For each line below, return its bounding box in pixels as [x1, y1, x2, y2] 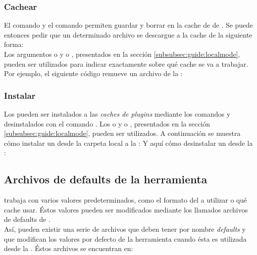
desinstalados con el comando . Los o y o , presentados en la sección [4, 118, 210, 128]
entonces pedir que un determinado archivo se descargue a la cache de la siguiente [4, 29, 253, 40]
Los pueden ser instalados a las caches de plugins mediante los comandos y [4, 109, 231, 119]
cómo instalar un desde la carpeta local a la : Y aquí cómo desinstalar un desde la [4, 137, 253, 148]
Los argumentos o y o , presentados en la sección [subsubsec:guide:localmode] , [4, 49, 240, 59]
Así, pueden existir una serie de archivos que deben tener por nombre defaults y [4, 223, 246, 234]
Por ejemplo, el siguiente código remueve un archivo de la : [4, 68, 183, 79]
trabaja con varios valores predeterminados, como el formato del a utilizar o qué [4, 195, 247, 205]
